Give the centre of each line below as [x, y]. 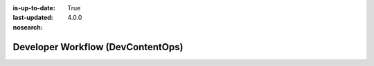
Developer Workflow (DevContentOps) [98, 47]
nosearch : [28, 27]
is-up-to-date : [34, 8]
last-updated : [33, 18]
